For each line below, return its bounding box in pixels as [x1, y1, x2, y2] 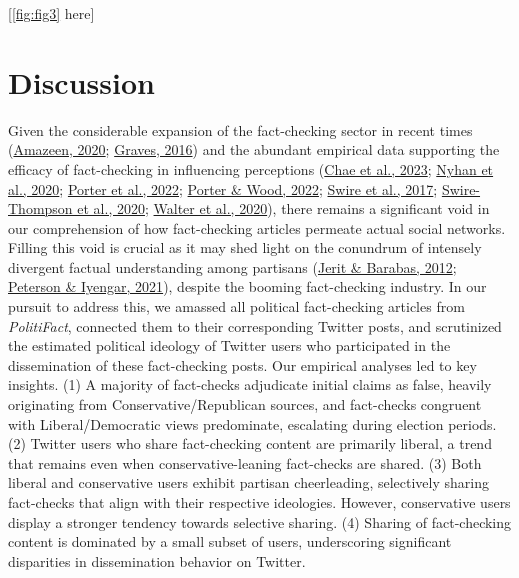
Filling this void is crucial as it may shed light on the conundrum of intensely [8, 237, 482, 258]
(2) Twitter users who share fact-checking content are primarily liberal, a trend [8, 433, 492, 454]
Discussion [8, 61, 155, 102]
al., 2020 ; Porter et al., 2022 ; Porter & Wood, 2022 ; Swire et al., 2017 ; [8, 178, 438, 199]
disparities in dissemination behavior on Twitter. [8, 550, 306, 571]
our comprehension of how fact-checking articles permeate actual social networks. [8, 217, 506, 238]
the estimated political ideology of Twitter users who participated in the [8, 335, 451, 356]
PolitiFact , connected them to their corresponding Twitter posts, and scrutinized [8, 315, 502, 336]
